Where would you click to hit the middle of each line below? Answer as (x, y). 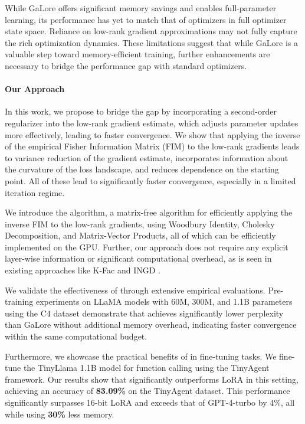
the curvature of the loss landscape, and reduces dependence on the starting (142, 169)
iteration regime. (35, 192)
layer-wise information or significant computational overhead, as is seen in (138, 258)
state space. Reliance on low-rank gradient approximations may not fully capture (151, 31)
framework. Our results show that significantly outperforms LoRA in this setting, (152, 379)
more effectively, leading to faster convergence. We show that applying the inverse (152, 134)
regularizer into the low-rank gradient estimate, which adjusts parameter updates (152, 123)
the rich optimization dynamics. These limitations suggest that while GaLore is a (152, 42)
